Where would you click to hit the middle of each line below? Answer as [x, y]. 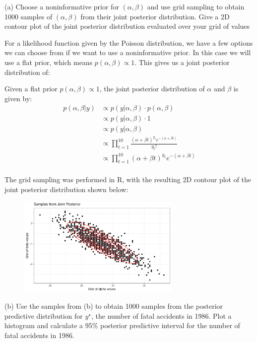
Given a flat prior [31, 89]
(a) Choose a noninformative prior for [62, 6]
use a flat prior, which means [49, 62]
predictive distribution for [44, 315]
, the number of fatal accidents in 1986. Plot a [161, 315]
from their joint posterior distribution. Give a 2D [155, 16]
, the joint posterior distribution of [152, 89]
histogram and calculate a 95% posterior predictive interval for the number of [122, 325]
